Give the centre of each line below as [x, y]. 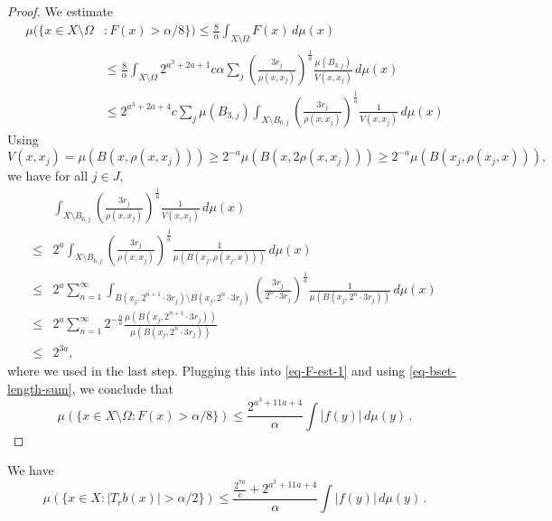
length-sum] [40, 388]
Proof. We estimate [61, 11]
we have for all [48, 176]
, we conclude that [123, 388]
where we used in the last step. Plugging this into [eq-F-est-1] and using [206, 371]
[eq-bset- [432, 371]
